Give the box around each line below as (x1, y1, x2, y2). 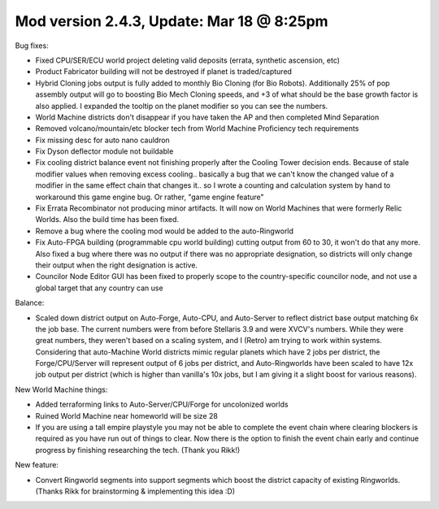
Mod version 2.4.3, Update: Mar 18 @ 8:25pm (15, 12, 328, 30)
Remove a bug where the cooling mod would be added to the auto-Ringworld (35, 226, 294, 236)
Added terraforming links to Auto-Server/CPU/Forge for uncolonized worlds (35, 399, 289, 410)
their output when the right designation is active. (35, 260, 198, 270)
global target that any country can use (35, 283, 163, 293)
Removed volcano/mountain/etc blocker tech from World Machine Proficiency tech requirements (35, 124, 359, 133)
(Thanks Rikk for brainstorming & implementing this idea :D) (35, 486, 236, 496)
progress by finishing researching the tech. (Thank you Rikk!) (35, 445, 241, 455)
